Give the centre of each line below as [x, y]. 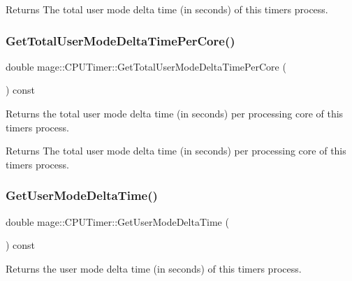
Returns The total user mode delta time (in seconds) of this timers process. [167, 9]
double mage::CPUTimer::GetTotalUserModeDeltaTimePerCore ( [146, 66]
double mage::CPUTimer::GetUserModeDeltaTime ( [117, 221]
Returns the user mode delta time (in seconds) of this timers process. [154, 268]
